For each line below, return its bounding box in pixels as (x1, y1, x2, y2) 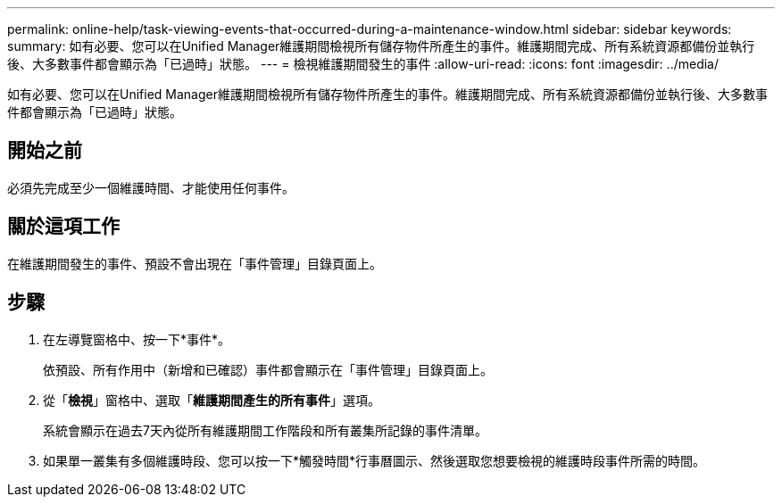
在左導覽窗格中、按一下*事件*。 (43, 331, 231, 347)
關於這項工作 (7, 215, 120, 238)
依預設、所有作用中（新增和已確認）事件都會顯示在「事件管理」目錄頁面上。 (43, 361, 493, 377)
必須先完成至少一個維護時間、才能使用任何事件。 (7, 179, 295, 195)
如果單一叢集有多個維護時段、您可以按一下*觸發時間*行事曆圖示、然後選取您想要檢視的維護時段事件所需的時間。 (43, 452, 706, 468)
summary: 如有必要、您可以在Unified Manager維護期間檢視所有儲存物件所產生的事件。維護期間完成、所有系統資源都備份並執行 (7, 38, 755, 54)
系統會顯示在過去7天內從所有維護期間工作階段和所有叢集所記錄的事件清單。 (43, 422, 487, 438)
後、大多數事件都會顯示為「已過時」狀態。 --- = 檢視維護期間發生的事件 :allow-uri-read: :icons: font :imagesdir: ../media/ (7, 56, 720, 71)
